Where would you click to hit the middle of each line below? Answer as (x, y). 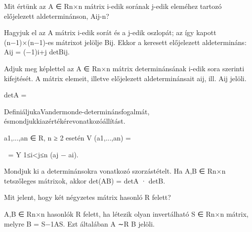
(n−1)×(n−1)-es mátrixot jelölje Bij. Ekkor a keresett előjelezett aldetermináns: (125, 42)
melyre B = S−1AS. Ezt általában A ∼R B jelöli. (79, 223)
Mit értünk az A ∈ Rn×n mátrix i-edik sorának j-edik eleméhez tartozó (113, 6)
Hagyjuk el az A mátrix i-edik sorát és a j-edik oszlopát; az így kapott (110, 32)
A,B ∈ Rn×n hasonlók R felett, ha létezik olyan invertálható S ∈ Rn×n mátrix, (126, 213)
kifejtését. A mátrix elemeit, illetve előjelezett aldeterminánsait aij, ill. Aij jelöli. (125, 78)
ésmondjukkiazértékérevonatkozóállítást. (65, 121)
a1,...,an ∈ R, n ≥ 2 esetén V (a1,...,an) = (67, 137)
